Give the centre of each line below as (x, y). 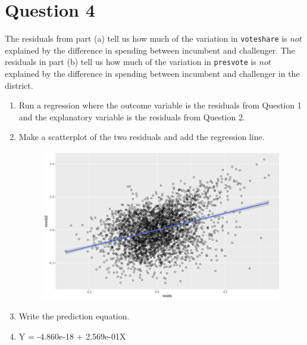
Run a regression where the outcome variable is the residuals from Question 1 (160, 105)
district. (19, 85)
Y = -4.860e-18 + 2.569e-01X (72, 336)
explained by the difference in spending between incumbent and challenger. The (150, 50)
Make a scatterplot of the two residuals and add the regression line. (142, 137)
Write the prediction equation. (74, 316)
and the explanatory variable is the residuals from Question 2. (132, 116)
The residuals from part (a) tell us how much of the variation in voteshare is (146, 38)
